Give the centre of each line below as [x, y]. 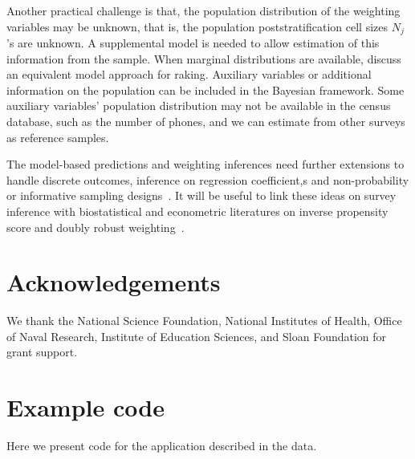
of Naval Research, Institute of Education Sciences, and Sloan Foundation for [197, 336]
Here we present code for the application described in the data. [162, 446]
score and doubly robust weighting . [96, 227]
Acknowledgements [114, 282]
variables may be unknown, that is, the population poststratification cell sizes [197, 26]
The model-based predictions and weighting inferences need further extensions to [205, 164]
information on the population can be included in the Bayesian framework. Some [205, 89]
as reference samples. [58, 137]
